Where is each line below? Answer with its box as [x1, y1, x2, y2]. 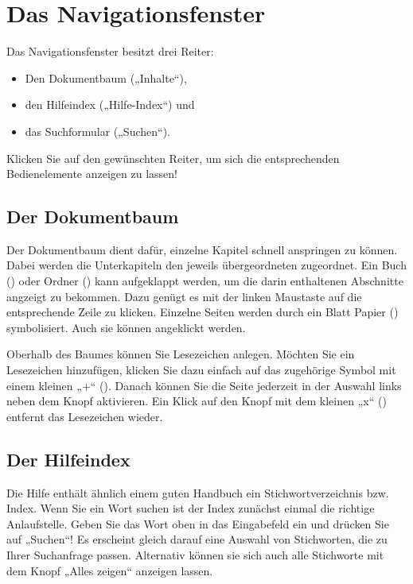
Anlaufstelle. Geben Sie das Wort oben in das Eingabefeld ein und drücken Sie [6, 515, 389, 532]
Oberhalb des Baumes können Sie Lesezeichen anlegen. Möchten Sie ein [6, 346, 355, 362]
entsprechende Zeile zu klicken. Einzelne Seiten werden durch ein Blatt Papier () [6, 304, 399, 320]
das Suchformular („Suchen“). [25, 122, 170, 139]
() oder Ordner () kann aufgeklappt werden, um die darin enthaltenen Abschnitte [6, 273, 403, 289]
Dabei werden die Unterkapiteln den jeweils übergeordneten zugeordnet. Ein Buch [6, 257, 407, 273]
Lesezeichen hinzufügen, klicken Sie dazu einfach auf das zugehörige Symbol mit [6, 362, 396, 378]
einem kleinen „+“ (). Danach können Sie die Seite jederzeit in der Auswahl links [6, 377, 402, 393]
